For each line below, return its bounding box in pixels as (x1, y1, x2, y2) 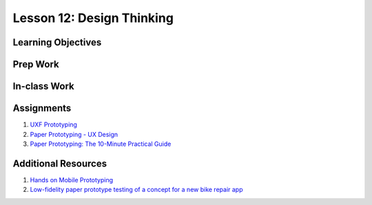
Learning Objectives (12, 36, 102, 48)
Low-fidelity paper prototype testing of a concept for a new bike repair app (30, 186, 243, 194)
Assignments (12, 102, 72, 114)
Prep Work (12, 58, 60, 70)
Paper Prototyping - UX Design (30, 130, 118, 138)
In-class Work (12, 80, 75, 92)
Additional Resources (12, 158, 107, 169)
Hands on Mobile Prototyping (30, 175, 114, 184)
